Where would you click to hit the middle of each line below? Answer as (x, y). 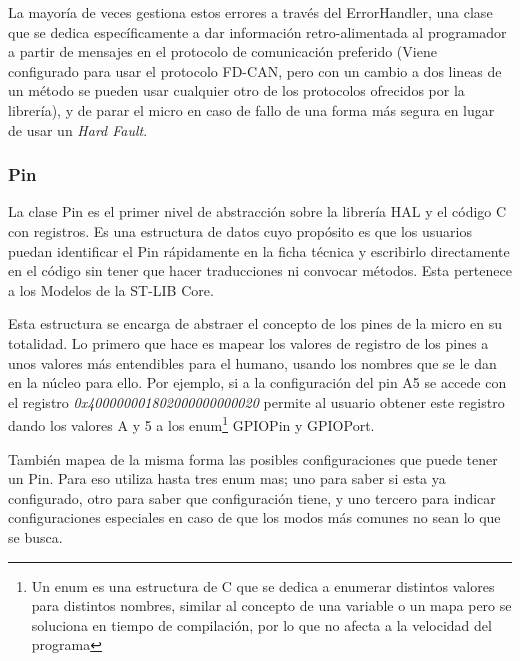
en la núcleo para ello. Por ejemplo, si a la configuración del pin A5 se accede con (257, 382)
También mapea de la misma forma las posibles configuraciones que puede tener (253, 458)
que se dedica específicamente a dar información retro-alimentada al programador (257, 31)
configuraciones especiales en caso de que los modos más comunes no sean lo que (254, 517)
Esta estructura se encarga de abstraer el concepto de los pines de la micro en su (255, 323)
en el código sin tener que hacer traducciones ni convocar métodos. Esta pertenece (260, 270)
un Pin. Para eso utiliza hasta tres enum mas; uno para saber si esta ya (227, 478)
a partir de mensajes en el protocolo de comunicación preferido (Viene (222, 51)
